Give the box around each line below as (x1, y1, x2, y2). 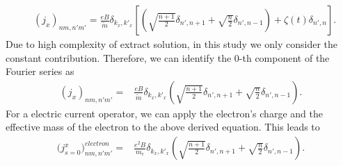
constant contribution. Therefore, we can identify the (6, 50, 232, 65)
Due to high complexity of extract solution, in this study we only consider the (6, 37, 337, 51)
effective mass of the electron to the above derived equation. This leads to (6, 119, 320, 134)
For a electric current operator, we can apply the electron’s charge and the (6, 106, 323, 120)
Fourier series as (6, 64, 74, 78)
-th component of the (239, 50, 330, 65)
